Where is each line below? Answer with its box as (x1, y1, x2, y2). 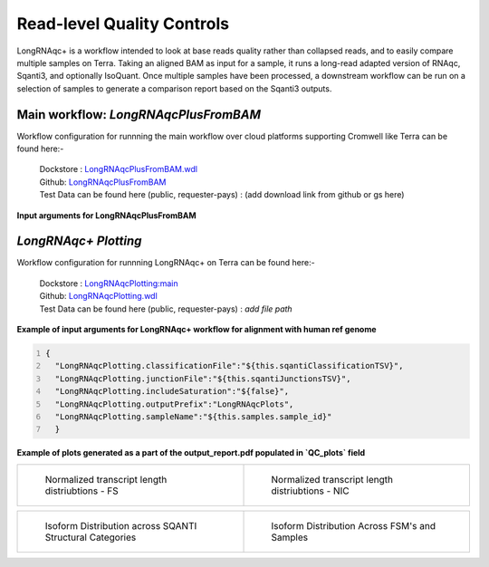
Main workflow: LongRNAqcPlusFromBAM (16, 107, 262, 122)
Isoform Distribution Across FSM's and (271, 519, 436, 532)
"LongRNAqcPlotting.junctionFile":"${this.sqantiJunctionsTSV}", (54, 373, 351, 384)
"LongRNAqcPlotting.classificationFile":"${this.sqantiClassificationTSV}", (54, 360, 404, 371)
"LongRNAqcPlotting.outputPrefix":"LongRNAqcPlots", (54, 399, 294, 409)
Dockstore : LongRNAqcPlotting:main (39, 277, 178, 289)
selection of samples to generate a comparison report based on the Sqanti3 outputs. (16, 82, 332, 94)
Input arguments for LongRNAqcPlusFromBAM (16, 209, 197, 221)
